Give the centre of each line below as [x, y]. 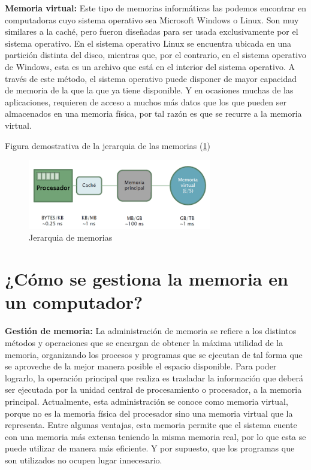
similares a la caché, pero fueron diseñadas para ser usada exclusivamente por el [152, 31]
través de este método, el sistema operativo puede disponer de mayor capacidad [151, 78]
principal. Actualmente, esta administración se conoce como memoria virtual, [147, 401]
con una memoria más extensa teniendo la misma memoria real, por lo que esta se [155, 436]
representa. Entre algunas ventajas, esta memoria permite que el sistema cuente [151, 425]
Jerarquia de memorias [71, 237]
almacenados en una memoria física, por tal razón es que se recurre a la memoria [153, 113]
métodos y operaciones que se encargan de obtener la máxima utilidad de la [144, 342]
